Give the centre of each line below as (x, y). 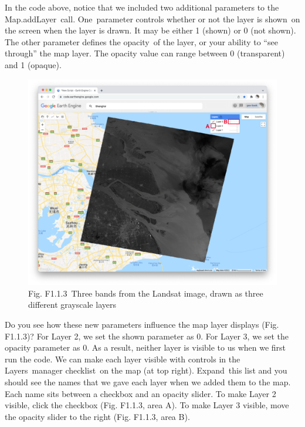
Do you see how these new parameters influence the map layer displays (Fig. (142, 324)
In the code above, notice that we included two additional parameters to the (142, 7)
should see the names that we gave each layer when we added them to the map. (148, 381)
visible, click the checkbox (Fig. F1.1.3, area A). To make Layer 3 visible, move (147, 405)
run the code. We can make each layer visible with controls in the (123, 359)
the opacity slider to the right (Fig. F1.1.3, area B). (97, 416)
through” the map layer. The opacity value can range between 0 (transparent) (145, 53)
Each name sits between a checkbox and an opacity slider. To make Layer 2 (140, 393)
